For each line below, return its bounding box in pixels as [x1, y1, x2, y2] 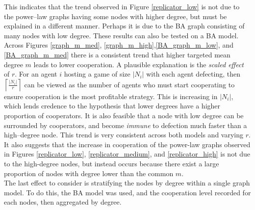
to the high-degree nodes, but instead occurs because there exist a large [4, 158, 219, 168]
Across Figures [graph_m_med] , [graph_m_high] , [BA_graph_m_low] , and [4, 40, 233, 50]
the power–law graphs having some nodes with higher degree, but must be [4, 11, 227, 21]
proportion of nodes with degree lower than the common [4, 168, 174, 178]
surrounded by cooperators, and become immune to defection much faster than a [4, 120, 247, 130]
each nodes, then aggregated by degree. [4, 197, 122, 207]
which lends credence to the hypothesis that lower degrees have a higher [4, 101, 221, 111]
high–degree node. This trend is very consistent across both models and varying [4, 130, 244, 140]
